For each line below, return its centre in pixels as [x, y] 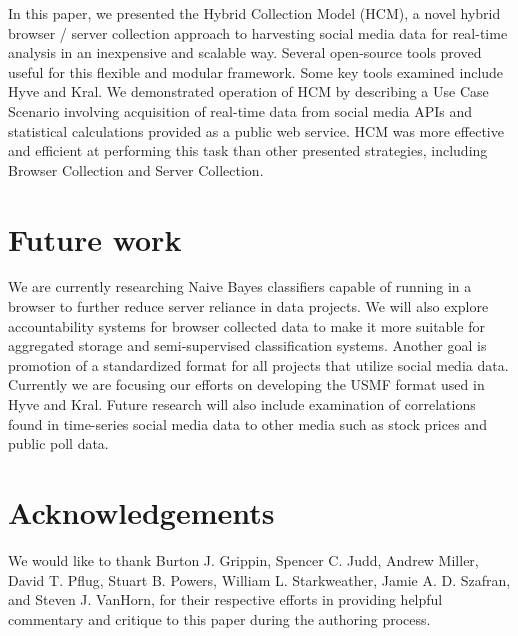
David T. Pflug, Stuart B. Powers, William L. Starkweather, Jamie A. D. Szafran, [259, 579]
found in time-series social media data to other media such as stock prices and [247, 423]
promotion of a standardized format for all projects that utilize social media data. [258, 364]
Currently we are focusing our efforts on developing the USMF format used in [246, 384]
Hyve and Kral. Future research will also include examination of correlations [242, 404]
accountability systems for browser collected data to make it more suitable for [246, 325]
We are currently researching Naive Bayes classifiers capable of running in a [240, 286]
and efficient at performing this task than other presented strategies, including [248, 150]
